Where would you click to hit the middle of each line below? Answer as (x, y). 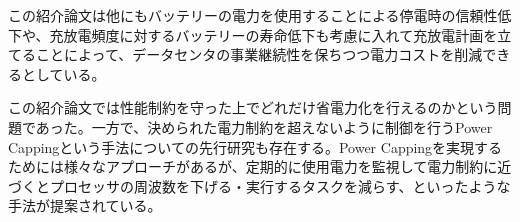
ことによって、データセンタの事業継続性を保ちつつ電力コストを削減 (259, 54)
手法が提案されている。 (85, 205)
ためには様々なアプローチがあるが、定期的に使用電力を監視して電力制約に (253, 166)
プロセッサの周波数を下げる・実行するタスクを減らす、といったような (280, 185)
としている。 (63, 73)
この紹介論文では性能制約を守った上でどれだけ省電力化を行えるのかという (253, 107)
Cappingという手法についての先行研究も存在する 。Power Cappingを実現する (255, 146)
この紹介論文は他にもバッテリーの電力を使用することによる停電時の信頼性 (253, 15)
